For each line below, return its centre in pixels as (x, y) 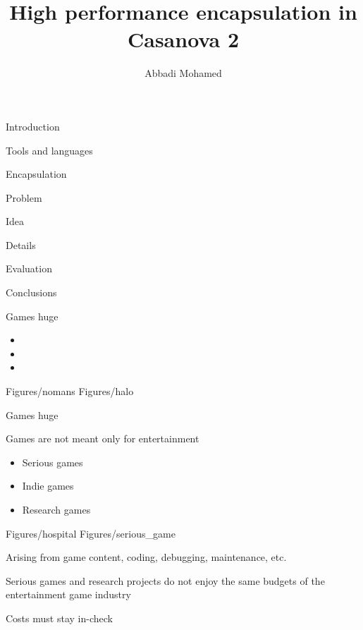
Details (21, 244)
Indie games (48, 486)
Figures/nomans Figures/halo (70, 391)
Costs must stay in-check (59, 618)
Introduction (33, 126)
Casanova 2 (183, 39)
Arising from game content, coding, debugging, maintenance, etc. (146, 557)
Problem (24, 197)
